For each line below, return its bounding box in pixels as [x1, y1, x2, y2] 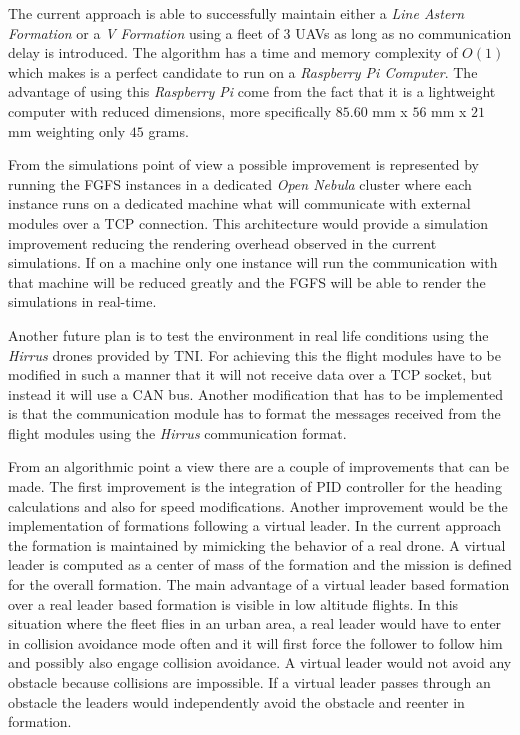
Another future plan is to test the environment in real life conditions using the [8, 324, 489, 345]
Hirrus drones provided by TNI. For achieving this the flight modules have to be [8, 344, 501, 365]
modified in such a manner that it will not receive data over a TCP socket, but [8, 364, 492, 385]
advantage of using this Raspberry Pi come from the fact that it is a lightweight [8, 81, 496, 102]
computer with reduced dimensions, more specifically [8, 100, 332, 121]
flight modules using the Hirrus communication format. [8, 422, 347, 443]
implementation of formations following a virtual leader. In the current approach [8, 515, 502, 536]
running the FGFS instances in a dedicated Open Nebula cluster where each [8, 173, 472, 194]
